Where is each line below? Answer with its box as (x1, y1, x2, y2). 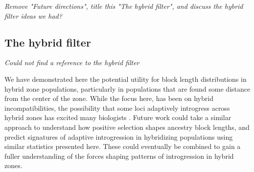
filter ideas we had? (4, 10, 62, 21)
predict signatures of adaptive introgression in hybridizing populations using (4, 131, 233, 142)
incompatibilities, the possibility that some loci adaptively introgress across (4, 102, 230, 113)
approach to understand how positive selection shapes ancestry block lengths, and (4, 122, 250, 132)
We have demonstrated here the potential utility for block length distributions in (4, 74, 247, 84)
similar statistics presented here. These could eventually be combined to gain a (4, 141, 241, 151)
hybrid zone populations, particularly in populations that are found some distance (4, 83, 251, 94)
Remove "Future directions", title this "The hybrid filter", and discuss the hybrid (4, 1, 243, 11)
